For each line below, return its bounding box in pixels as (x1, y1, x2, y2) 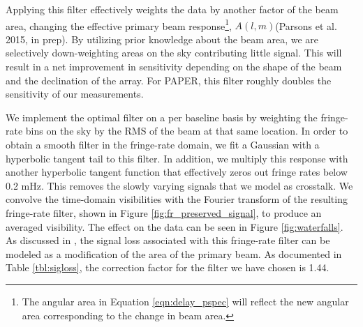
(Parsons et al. (275, 18, 337, 33)
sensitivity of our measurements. (6, 86, 144, 101)
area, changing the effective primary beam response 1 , (6, 16, 232, 33)
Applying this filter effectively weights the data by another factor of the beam (6, 2, 339, 16)
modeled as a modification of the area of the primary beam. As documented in (6, 246, 342, 261)
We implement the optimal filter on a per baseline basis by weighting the (6, 109, 318, 124)
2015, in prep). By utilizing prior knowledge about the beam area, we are (6, 31, 319, 46)
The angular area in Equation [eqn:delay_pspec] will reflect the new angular (22, 294, 349, 308)
